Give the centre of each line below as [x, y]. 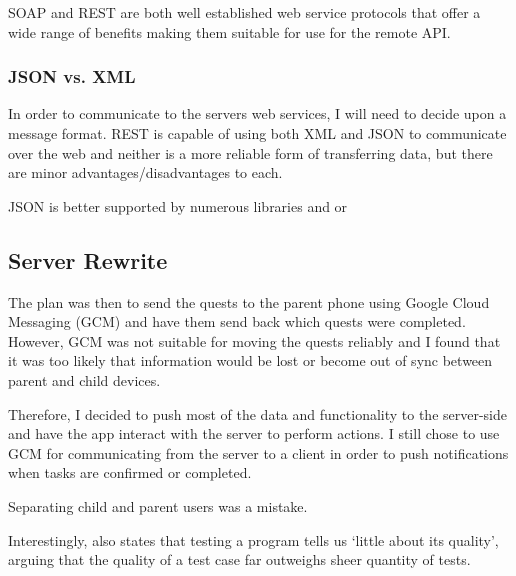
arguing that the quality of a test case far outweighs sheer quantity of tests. [239, 559]
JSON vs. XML [72, 76]
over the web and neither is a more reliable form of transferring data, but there [250, 152]
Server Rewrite [88, 259]
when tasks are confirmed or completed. [130, 472]
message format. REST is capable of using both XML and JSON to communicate [257, 133]
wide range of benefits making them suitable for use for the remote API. [229, 31]
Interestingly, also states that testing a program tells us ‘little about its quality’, [253, 539]
